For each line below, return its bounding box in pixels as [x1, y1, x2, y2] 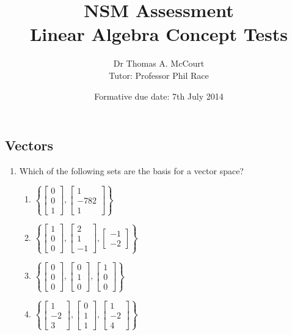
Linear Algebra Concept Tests [29, 21, 288, 46]
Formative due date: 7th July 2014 [94, 89, 224, 102]
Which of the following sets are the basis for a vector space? [19, 164, 244, 177]
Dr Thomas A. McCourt [113, 57, 205, 70]
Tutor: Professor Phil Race [109, 68, 209, 81]
